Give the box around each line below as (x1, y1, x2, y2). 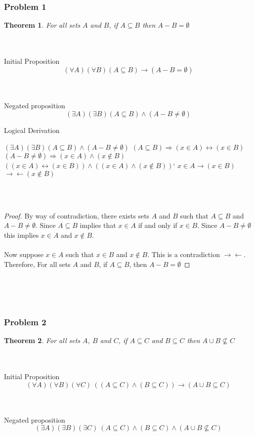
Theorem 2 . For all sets (4, 335, 81, 346)
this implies (4, 229, 39, 240)
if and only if (138, 220, 177, 230)
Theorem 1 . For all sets (4, 20, 81, 30)
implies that (80, 220, 116, 230)
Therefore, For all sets (4, 259, 71, 269)
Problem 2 (4, 316, 46, 328)
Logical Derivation (4, 125, 60, 135)
